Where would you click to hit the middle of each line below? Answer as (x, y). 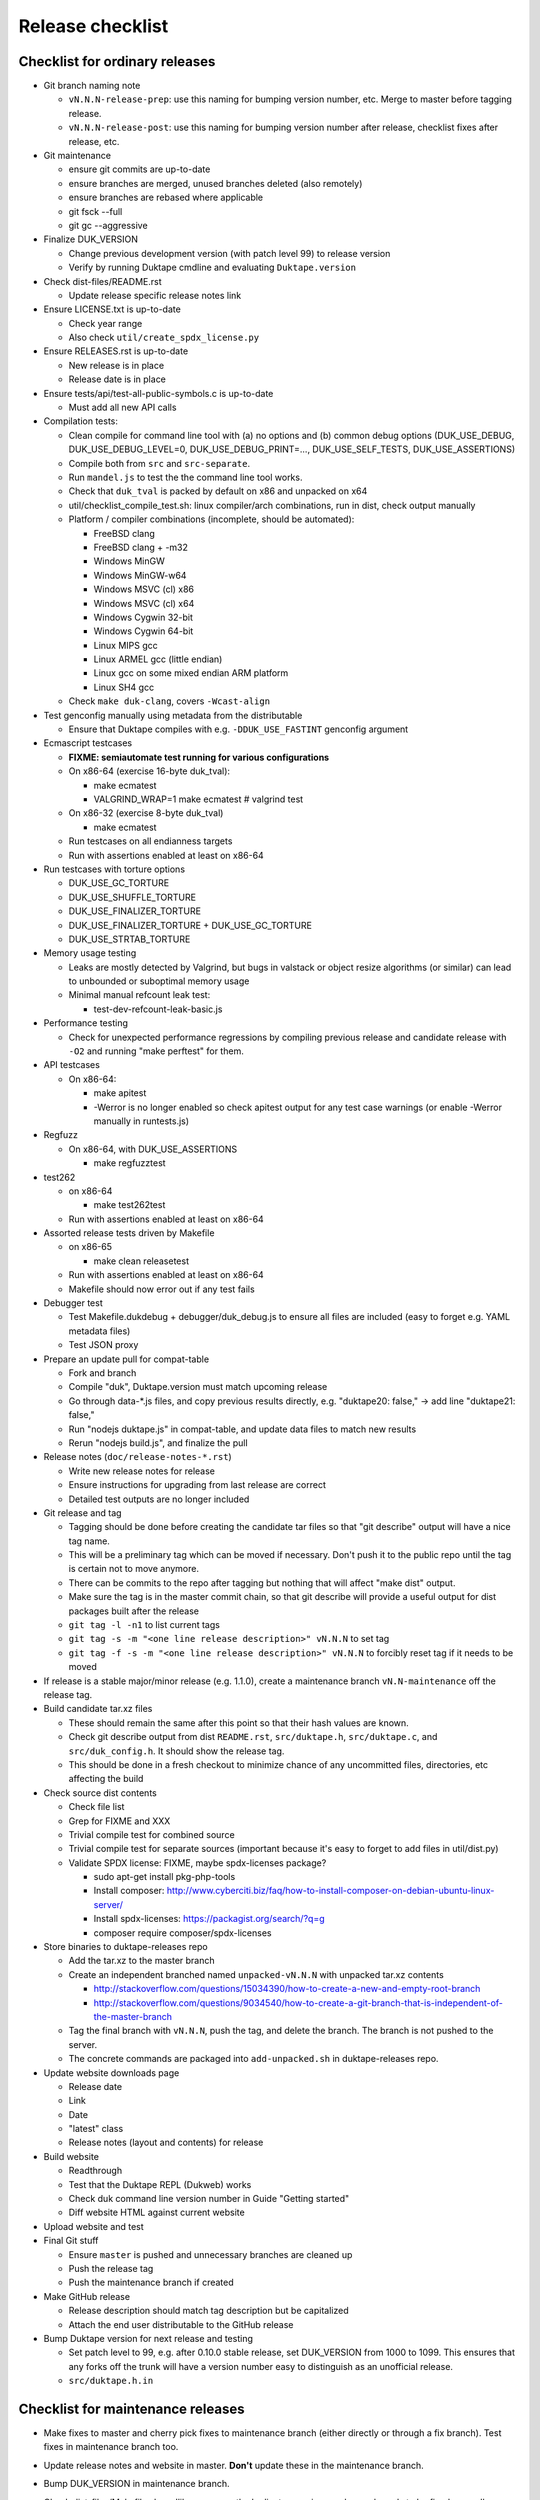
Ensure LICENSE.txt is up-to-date (112, 309)
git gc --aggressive (108, 225)
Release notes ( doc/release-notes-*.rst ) (137, 1457)
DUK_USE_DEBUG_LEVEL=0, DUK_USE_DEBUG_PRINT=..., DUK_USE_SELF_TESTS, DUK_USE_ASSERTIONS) (292, 449)
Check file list (96, 1807)
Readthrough (95, 2171)
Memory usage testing (90, 953)
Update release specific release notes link (155, 295)
